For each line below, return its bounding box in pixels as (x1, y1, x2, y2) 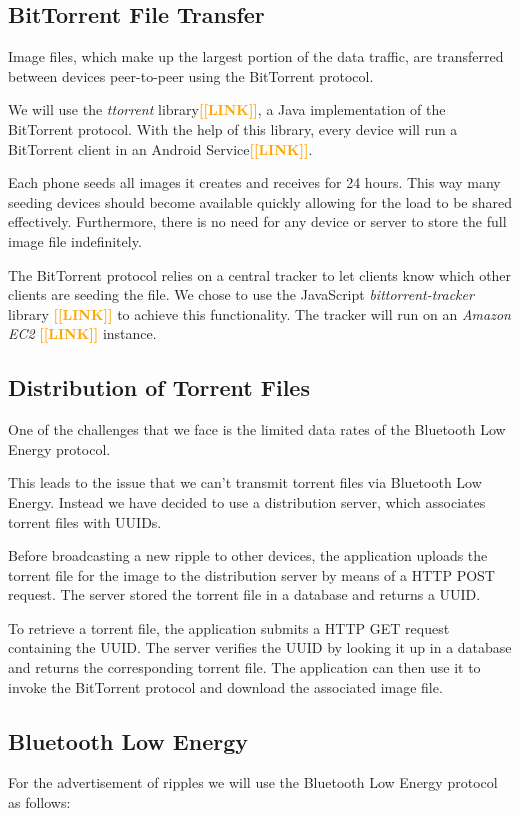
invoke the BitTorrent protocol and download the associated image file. (8, 676, 443, 697)
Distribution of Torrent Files (8, 372, 310, 403)
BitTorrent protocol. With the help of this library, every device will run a (8, 118, 458, 139)
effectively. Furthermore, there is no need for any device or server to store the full (8, 211, 507, 232)
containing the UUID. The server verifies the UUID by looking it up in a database (8, 637, 512, 658)
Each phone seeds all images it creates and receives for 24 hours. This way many (8, 172, 501, 193)
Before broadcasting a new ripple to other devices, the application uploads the (8, 545, 488, 566)
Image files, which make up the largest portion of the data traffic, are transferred (8, 46, 504, 67)
